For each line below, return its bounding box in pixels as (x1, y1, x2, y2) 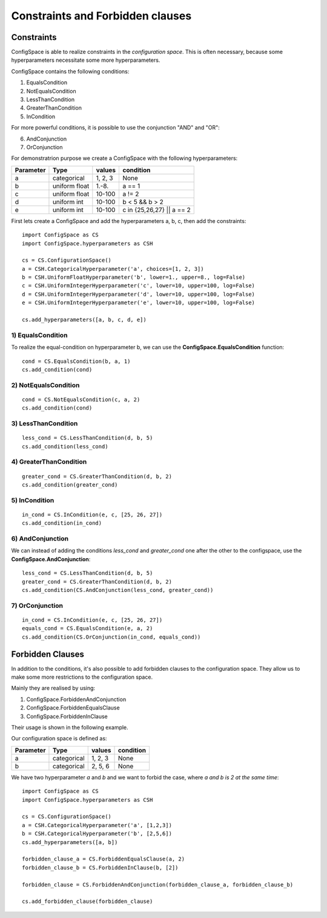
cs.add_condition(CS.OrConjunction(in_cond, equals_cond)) (22, 633, 201, 640)
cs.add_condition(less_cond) (22, 443, 108, 450)
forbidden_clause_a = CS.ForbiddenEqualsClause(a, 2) (22, 856, 185, 863)
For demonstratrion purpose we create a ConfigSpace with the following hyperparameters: (11, 155, 238, 162)
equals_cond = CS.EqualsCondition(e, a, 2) (22, 625, 153, 632)
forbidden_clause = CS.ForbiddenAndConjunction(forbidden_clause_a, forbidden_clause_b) (22, 881, 294, 888)
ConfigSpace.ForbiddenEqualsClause (26, 704, 121, 711)
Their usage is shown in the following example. (11, 724, 128, 731)
